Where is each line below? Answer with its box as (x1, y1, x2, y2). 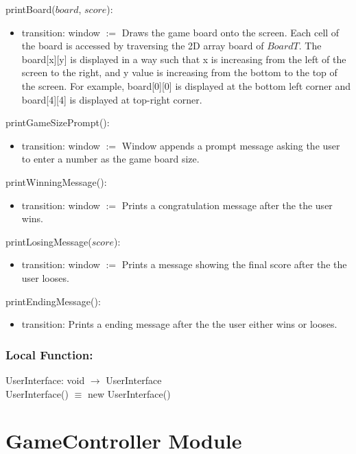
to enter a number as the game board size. (21, 152, 200, 166)
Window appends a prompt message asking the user (121, 138, 340, 152)
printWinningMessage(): (5, 174, 107, 189)
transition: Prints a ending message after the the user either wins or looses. (21, 317, 337, 331)
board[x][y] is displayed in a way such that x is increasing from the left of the (21, 51, 346, 66)
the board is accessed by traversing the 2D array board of (21, 38, 264, 53)
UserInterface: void (5, 372, 85, 387)
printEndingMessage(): (5, 294, 101, 308)
